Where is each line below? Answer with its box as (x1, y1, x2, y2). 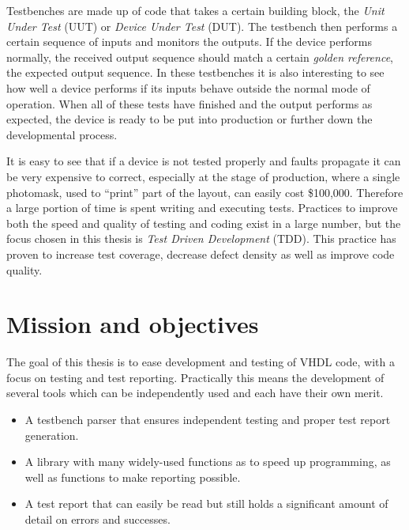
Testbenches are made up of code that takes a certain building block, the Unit (6, 2, 385, 18)
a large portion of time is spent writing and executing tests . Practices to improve (6, 199, 398, 216)
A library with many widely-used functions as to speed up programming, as (24, 453, 391, 470)
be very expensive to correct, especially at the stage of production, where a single (6, 168, 400, 184)
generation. (24, 426, 79, 443)
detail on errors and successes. (24, 510, 171, 527)
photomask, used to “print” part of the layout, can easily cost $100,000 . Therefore (6, 184, 403, 200)
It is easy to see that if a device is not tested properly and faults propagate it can (6, 153, 401, 169)
